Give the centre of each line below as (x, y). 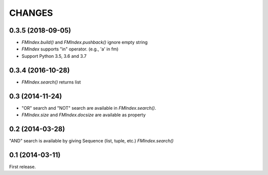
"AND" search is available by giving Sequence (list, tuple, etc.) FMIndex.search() (91, 140)
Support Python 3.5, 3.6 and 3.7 (54, 56)
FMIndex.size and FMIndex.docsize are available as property (84, 115)
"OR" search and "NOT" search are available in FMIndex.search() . (89, 108)
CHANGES (31, 13)
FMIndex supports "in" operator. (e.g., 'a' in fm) (70, 49)
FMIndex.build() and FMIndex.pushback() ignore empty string (85, 43)
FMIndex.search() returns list (51, 82)
